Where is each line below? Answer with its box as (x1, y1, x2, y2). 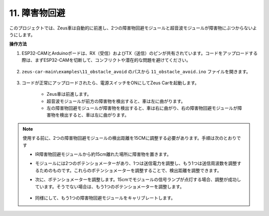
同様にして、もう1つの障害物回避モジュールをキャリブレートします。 (35, 195, 175, 201)
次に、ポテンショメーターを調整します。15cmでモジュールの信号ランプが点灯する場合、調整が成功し (35, 177, 242, 183)
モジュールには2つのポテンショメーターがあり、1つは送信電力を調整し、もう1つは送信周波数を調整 (35, 160, 237, 167)
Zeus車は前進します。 (46, 91, 92, 97)
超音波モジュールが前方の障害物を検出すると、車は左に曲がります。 (46, 98, 186, 104)
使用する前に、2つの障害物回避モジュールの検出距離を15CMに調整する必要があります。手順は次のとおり (22, 135, 237, 141)
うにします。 (9, 31, 35, 37)
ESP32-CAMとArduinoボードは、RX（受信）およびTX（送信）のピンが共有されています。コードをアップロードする (21, 50, 258, 56)
